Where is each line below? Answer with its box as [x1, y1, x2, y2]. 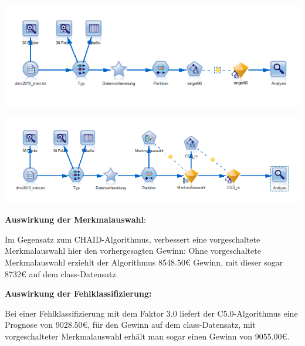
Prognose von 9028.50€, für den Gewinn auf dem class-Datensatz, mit [5, 318, 256, 331]
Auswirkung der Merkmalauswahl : [5, 213, 146, 226]
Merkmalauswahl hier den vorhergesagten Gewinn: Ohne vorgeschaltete [5, 244, 261, 257]
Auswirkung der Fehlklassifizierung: [5, 287, 152, 300]
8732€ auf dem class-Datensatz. [5, 267, 118, 280]
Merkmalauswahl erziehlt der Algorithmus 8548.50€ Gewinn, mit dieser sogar [5, 256, 283, 268]
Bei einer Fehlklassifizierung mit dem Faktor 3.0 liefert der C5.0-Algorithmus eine [5, 307, 298, 319]
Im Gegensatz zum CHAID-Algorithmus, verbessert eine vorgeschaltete [5, 233, 260, 245]
